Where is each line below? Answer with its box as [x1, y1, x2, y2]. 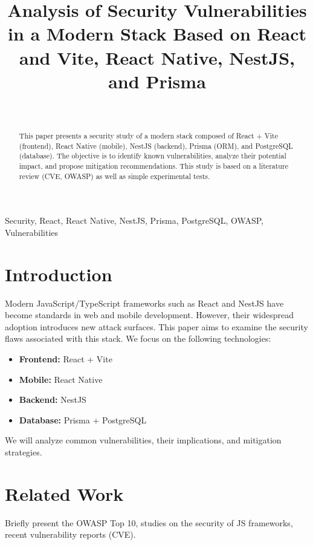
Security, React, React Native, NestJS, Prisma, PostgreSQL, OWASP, [5, 214, 263, 227]
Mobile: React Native [19, 373, 103, 385]
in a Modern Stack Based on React [8, 21, 306, 46]
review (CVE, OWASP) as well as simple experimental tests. [19, 171, 210, 181]
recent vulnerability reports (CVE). [5, 528, 136, 541]
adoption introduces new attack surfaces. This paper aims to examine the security [5, 320, 308, 333]
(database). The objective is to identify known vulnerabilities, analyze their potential [19, 151, 286, 161]
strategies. [5, 446, 42, 459]
